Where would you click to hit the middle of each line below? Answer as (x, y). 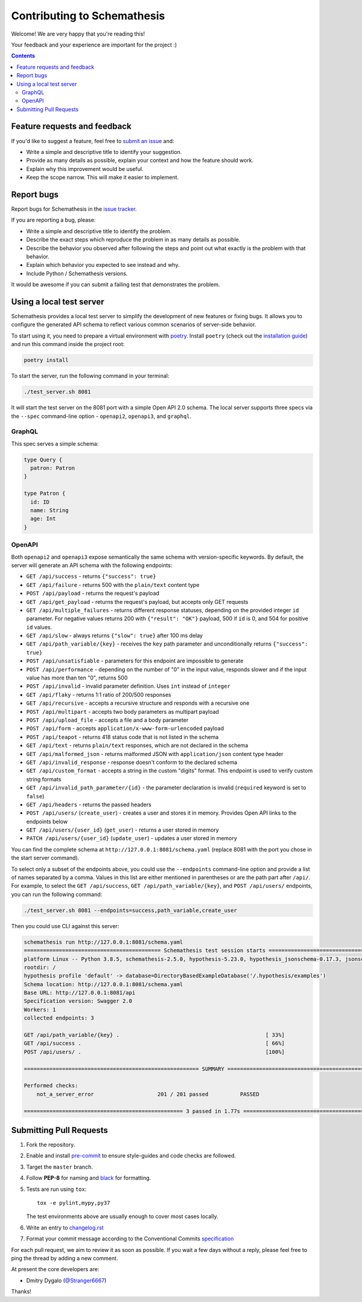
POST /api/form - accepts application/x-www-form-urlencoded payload (125, 728)
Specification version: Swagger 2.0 (78, 1001)
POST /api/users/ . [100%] (154, 1052)
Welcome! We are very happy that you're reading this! (78, 34)
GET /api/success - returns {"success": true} (91, 576)
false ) (35, 796)
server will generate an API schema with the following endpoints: (92, 565)
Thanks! (21, 1292)
